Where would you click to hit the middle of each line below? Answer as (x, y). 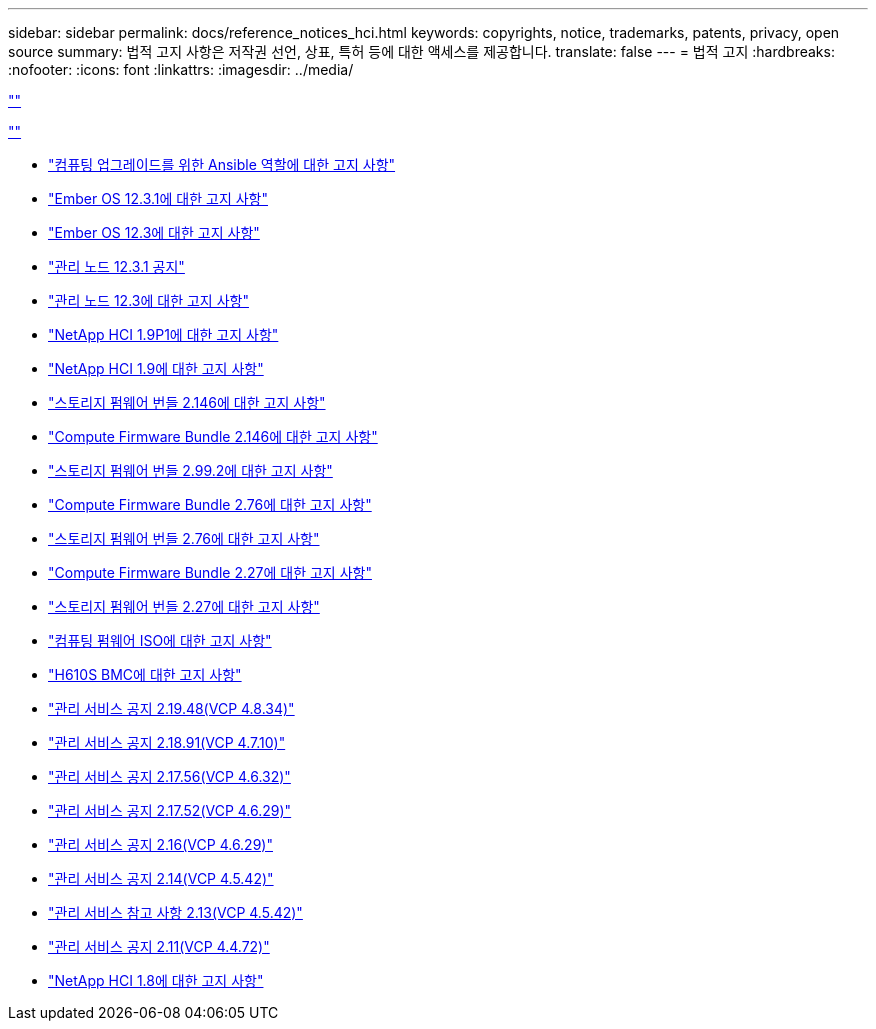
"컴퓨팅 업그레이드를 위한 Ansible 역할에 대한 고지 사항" (222, 164)
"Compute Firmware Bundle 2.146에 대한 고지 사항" (213, 436)
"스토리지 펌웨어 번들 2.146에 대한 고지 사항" (187, 402)
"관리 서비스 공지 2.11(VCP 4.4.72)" (159, 946)
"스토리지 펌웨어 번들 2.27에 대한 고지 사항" (184, 606)
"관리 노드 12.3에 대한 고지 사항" (148, 300)
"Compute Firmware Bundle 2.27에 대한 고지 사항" (210, 572)
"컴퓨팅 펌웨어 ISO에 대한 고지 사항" (160, 640)
